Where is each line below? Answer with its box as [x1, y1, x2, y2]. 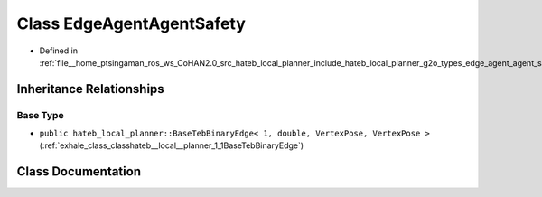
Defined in [39, 45, 79, 56]
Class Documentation [16, 164, 142, 180]
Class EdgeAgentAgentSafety [16, 14, 246, 33]
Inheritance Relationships [16, 81, 164, 97]
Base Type [16, 108, 64, 121]
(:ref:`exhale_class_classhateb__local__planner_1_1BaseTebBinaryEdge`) [39, 140, 304, 151]
